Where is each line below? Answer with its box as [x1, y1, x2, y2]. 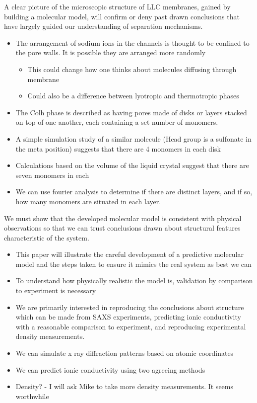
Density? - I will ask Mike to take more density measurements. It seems [15, 381, 233, 392]
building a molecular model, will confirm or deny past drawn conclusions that [4, 11, 240, 21]
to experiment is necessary [15, 285, 96, 296]
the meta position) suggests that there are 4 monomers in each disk [15, 143, 221, 154]
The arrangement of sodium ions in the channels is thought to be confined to [15, 37, 250, 48]
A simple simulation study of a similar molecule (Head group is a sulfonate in [15, 133, 252, 144]
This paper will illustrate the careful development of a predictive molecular [15, 249, 244, 259]
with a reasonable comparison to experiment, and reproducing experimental [15, 321, 246, 331]
